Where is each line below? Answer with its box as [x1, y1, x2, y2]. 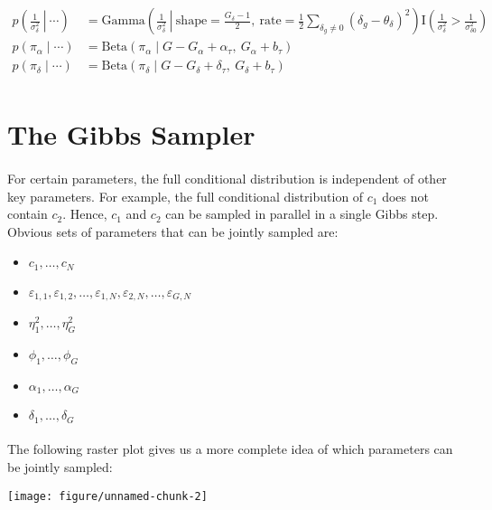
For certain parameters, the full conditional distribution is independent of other [7, 169, 447, 188]
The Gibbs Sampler [7, 116, 255, 153]
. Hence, [62, 204, 107, 223]
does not [382, 186, 429, 205]
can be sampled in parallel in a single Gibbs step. [165, 204, 439, 223]
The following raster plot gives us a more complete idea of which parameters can [7, 439, 453, 458]
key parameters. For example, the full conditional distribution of [7, 186, 364, 205]
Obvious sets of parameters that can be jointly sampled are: [7, 222, 339, 241]
